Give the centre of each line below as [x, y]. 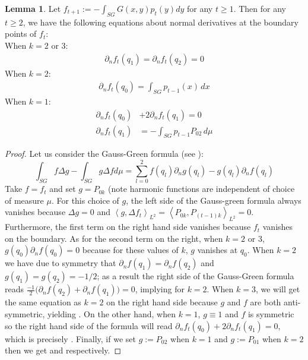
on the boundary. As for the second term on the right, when [114, 238]
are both [266, 302]
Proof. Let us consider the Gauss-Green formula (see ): [104, 154]
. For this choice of [85, 200]
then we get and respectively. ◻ [63, 350]
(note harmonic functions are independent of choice [201, 189]
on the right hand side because [162, 302]
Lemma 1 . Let [33, 8]
